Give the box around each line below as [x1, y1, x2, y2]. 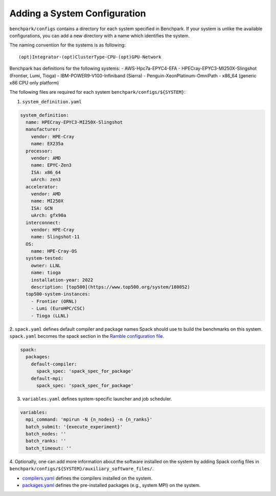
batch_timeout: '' [26, 445, 72, 451]
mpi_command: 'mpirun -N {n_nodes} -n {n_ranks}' [26, 417, 153, 422]
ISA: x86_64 [31, 169, 61, 175]
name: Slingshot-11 [31, 234, 80, 240]
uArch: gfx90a [31, 212, 66, 219]
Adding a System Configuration [9, 8, 146, 19]
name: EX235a [31, 141, 64, 147]
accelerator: [26, 184, 58, 189]
